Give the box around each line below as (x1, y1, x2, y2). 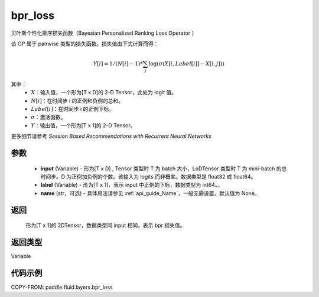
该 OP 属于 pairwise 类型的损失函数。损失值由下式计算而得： (11, 40, 159, 47)
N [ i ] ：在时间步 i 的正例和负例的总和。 (31, 97, 124, 104)
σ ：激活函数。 (31, 114, 66, 121)
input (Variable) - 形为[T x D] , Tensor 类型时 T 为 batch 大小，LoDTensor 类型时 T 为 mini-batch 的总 (40, 165, 287, 172)
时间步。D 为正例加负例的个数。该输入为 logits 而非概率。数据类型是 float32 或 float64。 (40, 173, 256, 180)
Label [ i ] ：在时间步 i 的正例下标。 (31, 105, 115, 113)
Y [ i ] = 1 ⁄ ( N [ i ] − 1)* (93, 61, 143, 67)
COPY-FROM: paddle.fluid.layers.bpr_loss (11, 283, 113, 291)
